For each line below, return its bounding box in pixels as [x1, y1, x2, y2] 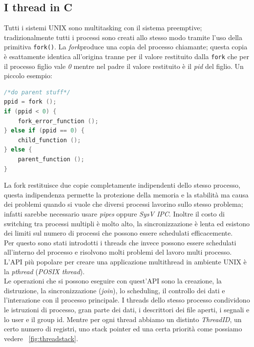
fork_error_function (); [18, 117, 99, 125]
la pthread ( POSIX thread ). [4, 266, 85, 276]
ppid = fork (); [4, 98, 57, 106]
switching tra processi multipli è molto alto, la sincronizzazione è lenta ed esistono [4, 218, 250, 228]
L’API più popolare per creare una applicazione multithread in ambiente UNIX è [4, 256, 247, 266]
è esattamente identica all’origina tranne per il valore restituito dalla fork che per [4, 51, 249, 62]
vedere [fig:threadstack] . [4, 333, 78, 343]
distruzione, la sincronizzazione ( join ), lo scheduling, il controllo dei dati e [4, 285, 225, 295]
